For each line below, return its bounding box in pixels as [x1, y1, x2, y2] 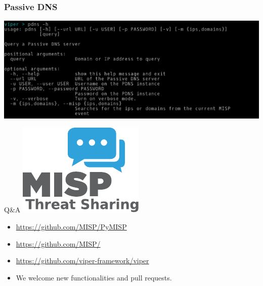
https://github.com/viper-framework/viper [16, 255, 149, 266]
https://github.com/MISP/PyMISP [16, 221, 127, 232]
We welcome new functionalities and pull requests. [16, 272, 172, 282]
